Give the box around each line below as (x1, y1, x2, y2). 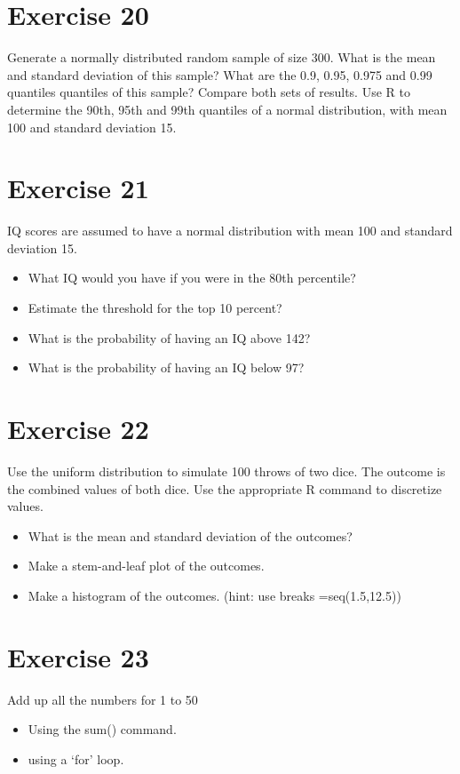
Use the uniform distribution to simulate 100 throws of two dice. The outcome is (7, 461, 446, 480)
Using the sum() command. (28, 720, 177, 738)
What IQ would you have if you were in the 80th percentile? (28, 268, 356, 287)
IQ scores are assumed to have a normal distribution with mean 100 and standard (7, 221, 453, 240)
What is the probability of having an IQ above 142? (28, 328, 311, 347)
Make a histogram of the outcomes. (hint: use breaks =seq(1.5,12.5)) (28, 586, 401, 604)
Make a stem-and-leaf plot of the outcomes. (28, 556, 265, 575)
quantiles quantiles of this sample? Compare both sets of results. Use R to (7, 83, 410, 101)
